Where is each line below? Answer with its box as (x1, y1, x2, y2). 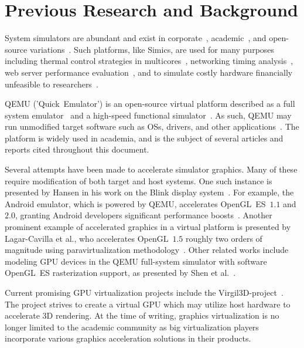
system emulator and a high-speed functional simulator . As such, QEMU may (5, 109, 292, 121)
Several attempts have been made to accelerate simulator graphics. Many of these (5, 163, 298, 175)
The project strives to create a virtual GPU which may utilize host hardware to (5, 298, 291, 310)
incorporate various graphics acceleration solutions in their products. (5, 332, 251, 344)
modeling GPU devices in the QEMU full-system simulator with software (5, 255, 267, 267)
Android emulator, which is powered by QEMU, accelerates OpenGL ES (5, 197, 266, 210)
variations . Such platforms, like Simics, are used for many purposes (29, 43, 275, 55)
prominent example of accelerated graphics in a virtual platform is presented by (5, 221, 291, 233)
